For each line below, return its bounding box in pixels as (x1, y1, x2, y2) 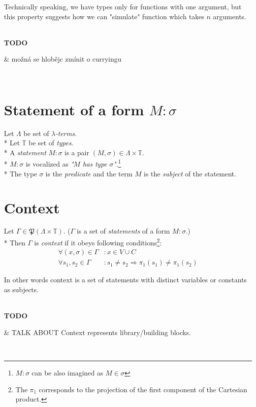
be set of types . (28, 137, 73, 148)
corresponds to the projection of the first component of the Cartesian (38, 384, 248, 394)
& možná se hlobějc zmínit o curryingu (4, 54, 122, 64)
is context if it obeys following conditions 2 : (34, 236, 162, 247)
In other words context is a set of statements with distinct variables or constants (4, 274, 247, 285)
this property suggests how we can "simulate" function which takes (4, 11, 204, 21)
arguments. (213, 11, 246, 21)
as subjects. (4, 284, 39, 294)
